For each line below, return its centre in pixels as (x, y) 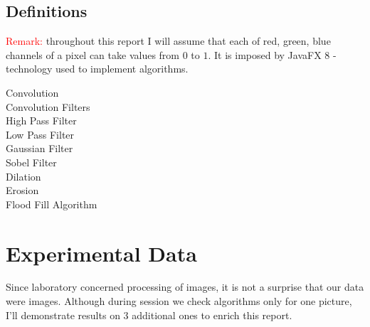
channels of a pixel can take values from (93, 54)
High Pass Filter (41, 120)
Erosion (22, 190)
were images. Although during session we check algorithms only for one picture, (179, 301)
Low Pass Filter (40, 134)
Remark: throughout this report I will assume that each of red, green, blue (168, 41)
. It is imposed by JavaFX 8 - (272, 54)
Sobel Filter (31, 162)
